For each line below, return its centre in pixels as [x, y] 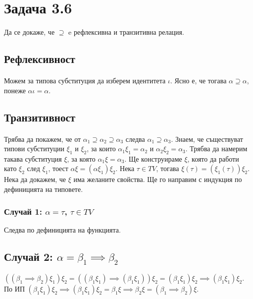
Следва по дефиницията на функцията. [62, 229]
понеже [15, 90]
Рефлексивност [40, 58]
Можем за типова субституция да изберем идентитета [85, 80]
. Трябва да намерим [216, 149]
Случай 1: [23, 211]
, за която [81, 158]
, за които [101, 149]
